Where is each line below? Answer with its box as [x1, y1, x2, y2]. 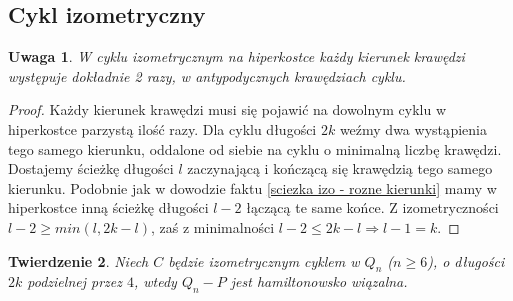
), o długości [427, 250, 505, 271]
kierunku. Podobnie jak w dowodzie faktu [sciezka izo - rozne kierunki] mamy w [8, 177, 497, 198]
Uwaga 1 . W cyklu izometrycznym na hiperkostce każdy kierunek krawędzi [8, 46, 465, 67]
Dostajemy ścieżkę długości [8, 158, 174, 179]
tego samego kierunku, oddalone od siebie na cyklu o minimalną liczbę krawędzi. [8, 138, 502, 159]
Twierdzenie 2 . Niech [8, 250, 149, 271]
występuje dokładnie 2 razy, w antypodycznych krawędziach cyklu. [8, 65, 406, 86]
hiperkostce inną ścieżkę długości [8, 197, 209, 218]
